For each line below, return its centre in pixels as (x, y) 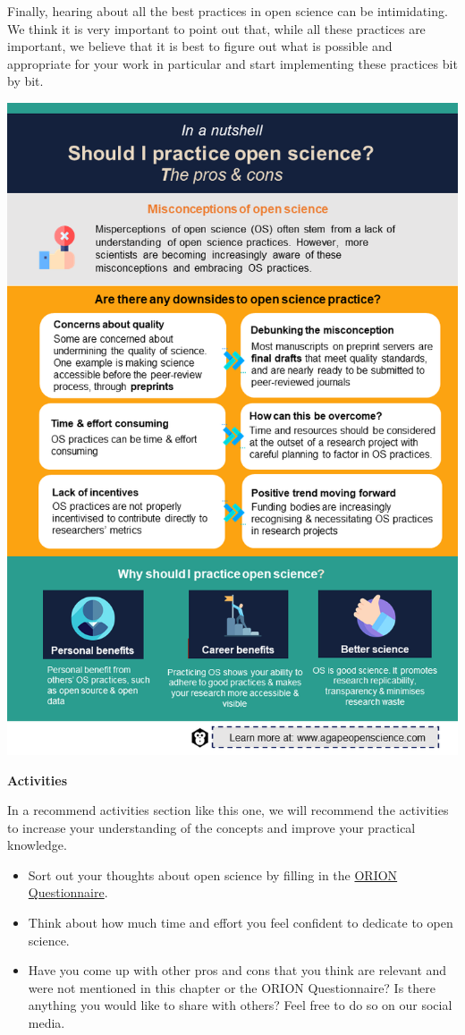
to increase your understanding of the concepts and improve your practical (211, 827)
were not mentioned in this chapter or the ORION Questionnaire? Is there (232, 987)
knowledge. (37, 845)
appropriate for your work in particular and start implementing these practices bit (232, 63)
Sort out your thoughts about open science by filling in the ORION (213, 874)
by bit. (25, 81)
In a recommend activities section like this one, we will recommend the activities (228, 810)
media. (46, 1023)
